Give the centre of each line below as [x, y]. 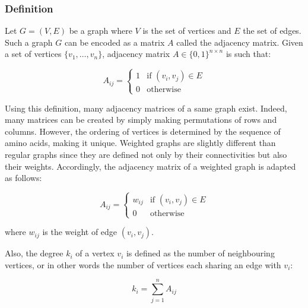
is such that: [248, 54]
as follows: [23, 178]
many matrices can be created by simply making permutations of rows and [141, 120]
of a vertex [95, 253]
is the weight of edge [80, 232]
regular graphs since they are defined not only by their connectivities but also [146, 154]
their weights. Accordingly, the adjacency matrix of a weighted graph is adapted [150, 166]
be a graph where [101, 31]
